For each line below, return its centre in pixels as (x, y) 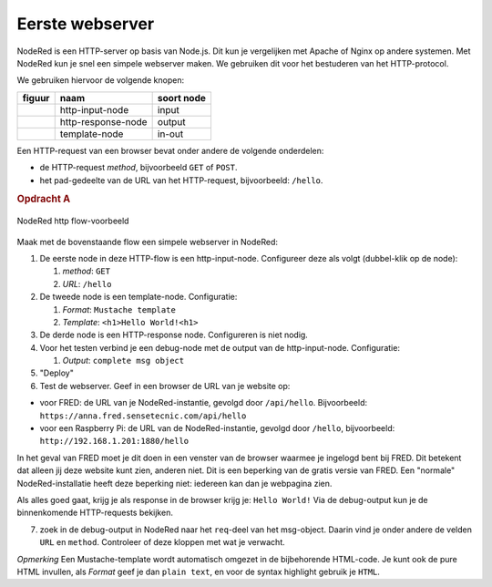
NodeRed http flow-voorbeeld (73, 221)
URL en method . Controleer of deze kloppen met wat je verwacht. (163, 542)
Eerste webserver (86, 24)
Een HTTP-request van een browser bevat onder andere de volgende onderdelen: (170, 150)
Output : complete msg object (123, 361)
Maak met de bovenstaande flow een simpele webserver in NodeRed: (147, 242)
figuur (36, 98)
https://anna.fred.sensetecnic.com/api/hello (143, 416)
